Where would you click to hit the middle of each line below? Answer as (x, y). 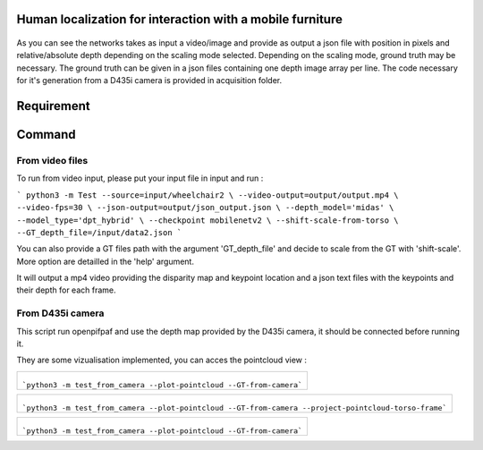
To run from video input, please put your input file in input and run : (140, 178)
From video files (52, 160)
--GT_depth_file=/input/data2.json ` (99, 232)
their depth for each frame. (66, 290)
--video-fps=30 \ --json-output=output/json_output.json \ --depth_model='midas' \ (205, 208)
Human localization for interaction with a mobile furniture (180, 19)
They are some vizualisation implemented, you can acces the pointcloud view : (162, 360)
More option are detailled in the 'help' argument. (105, 261)
